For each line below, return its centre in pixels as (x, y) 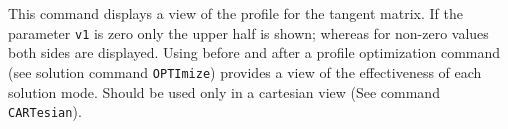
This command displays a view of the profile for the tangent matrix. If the (235, 13)
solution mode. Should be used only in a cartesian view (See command (224, 91)
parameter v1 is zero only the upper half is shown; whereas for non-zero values (248, 32)
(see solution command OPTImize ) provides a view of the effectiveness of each (245, 71)
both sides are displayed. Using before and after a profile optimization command (254, 52)
